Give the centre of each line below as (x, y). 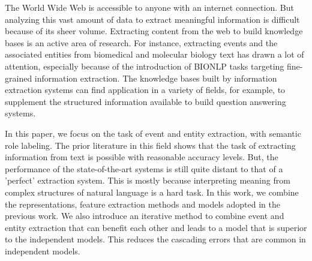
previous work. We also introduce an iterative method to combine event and (145, 216)
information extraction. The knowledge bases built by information (156, 78)
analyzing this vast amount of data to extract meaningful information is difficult (152, 19)
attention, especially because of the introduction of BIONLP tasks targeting (145, 66)
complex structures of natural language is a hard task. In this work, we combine (152, 192)
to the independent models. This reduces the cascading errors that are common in (155, 239)
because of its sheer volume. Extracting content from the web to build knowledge (154, 31)
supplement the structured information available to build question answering (145, 101)
